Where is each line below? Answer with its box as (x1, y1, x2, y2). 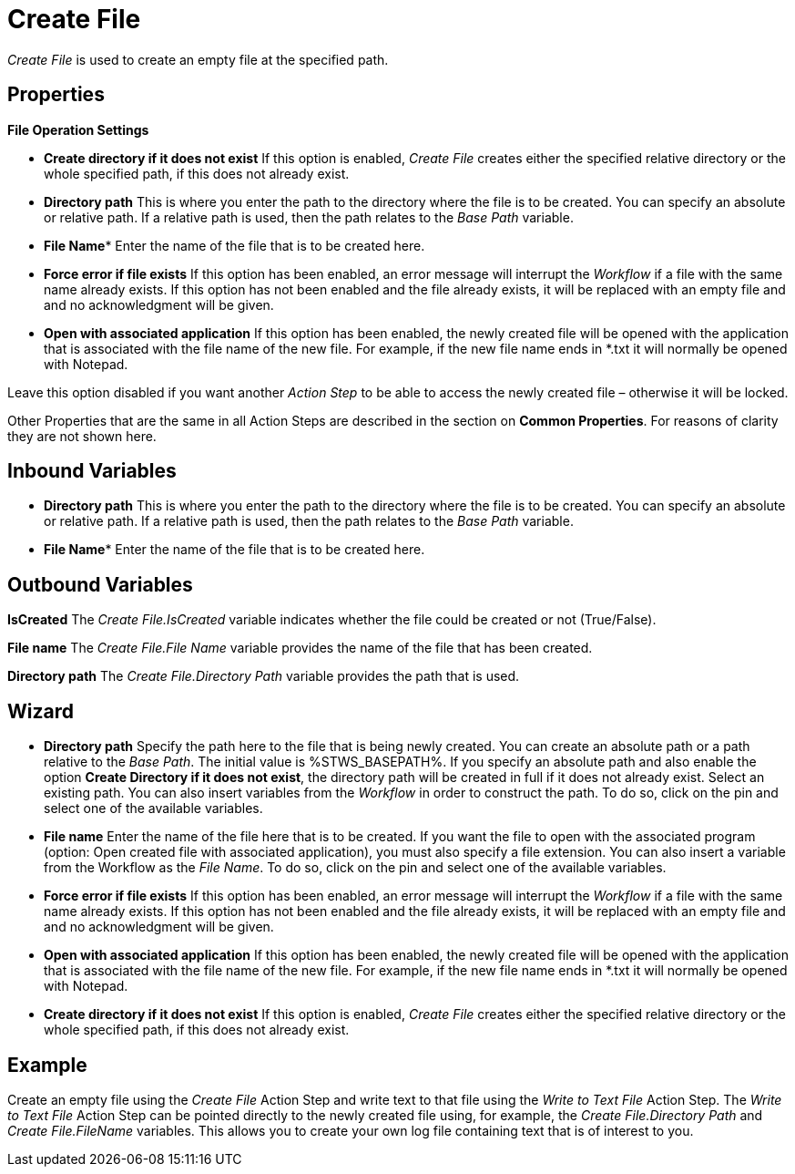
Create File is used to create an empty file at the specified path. (7, 51, 389, 67)
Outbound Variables (7, 572, 193, 596)
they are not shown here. (7, 427, 157, 444)
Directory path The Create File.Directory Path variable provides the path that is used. (7, 668, 520, 685)
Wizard (7, 699, 74, 723)
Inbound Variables (7, 459, 177, 483)
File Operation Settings (7, 121, 149, 138)
